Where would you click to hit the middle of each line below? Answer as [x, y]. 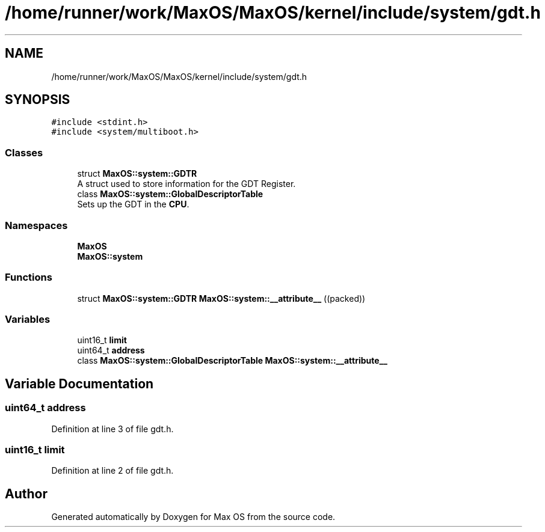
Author [26, 494]
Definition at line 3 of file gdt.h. [112, 429]
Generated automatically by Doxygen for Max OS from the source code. [193, 517]
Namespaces [36, 225]
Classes [24, 152]
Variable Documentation [79, 384]
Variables [28, 320]
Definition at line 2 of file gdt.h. [112, 471]
